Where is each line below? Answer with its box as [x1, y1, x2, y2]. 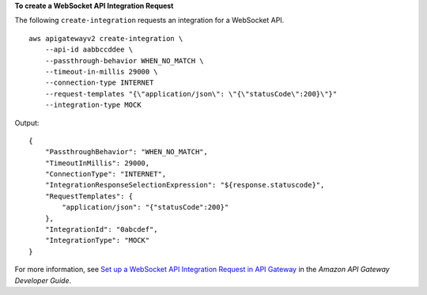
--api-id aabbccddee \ [44, 45, 134, 55]
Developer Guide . [14, 275, 71, 285]
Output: [14, 118, 40, 127]
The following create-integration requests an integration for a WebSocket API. [14, 16, 285, 25]
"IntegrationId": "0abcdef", [44, 225, 158, 234]
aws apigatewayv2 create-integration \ [28, 34, 183, 43]
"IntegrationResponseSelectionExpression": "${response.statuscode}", [44, 180, 325, 190]
